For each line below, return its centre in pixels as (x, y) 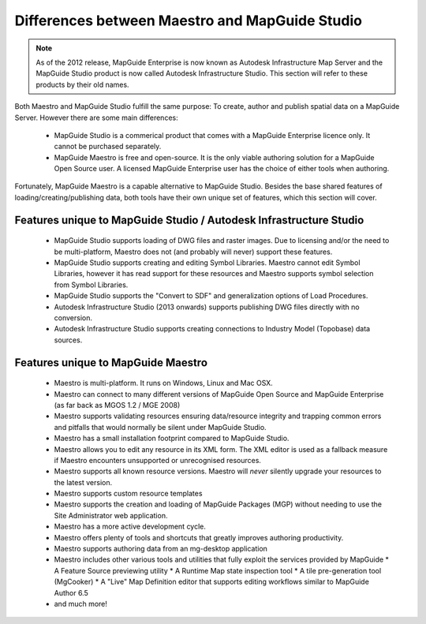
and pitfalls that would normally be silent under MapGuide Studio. (161, 427)
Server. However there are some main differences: (96, 118)
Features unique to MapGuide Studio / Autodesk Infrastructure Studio (189, 220)
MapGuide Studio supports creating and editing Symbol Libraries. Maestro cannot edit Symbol (207, 263)
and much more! (81, 603)
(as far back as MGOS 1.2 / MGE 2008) (117, 405)
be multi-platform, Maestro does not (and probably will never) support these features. (193, 252)
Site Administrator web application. (111, 515)
